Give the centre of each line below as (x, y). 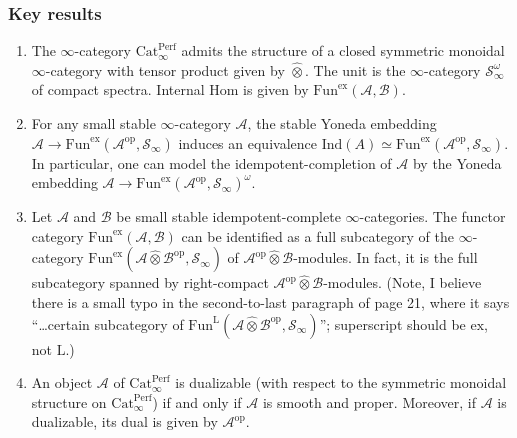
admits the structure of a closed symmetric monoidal (343, 50)
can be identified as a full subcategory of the (317, 235)
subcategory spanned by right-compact (150, 282)
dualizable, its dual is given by (124, 421)
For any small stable (93, 123)
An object (62, 382)
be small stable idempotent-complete (228, 216)
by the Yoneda (457, 162)
